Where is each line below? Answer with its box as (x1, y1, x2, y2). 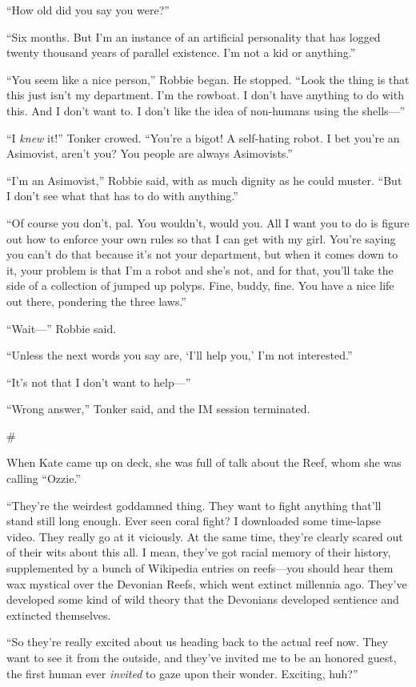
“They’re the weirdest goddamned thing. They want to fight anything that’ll (6, 496, 382, 513)
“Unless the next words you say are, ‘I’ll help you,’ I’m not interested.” (6, 347, 353, 364)
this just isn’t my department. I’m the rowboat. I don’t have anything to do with (6, 86, 404, 103)
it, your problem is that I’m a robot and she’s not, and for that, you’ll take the (6, 261, 394, 278)
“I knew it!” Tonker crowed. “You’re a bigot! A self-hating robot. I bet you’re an (6, 129, 400, 146)
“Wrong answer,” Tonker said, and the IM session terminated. (6, 400, 310, 417)
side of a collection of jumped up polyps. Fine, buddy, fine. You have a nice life (6, 277, 394, 294)
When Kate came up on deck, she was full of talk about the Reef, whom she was (6, 454, 402, 471)
